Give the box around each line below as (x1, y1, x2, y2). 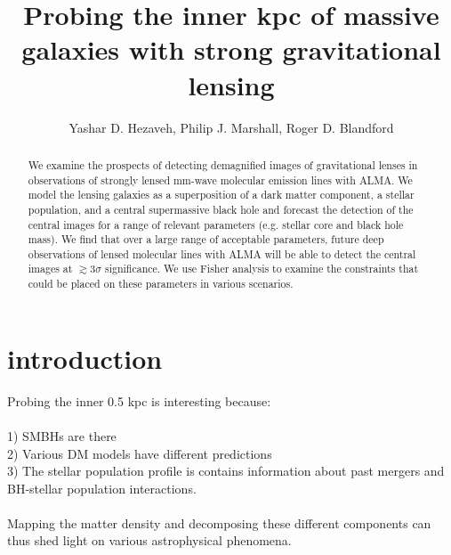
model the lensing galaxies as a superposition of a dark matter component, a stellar (28, 187, 415, 202)
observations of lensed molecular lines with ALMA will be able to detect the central (28, 246, 416, 261)
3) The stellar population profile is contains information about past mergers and (7, 461, 445, 480)
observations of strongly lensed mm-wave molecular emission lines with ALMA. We (28, 172, 413, 187)
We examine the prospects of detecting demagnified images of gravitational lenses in (28, 157, 418, 172)
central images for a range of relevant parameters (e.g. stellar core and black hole (28, 216, 404, 232)
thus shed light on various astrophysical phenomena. (7, 531, 292, 550)
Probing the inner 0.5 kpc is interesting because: (7, 391, 271, 410)
